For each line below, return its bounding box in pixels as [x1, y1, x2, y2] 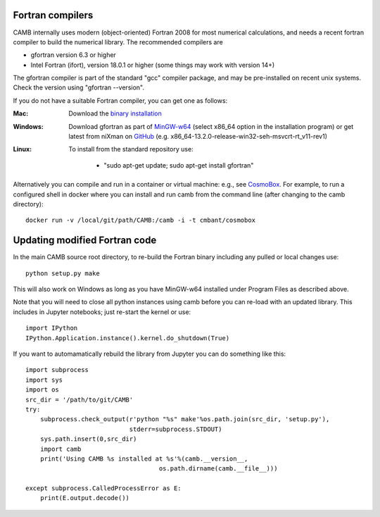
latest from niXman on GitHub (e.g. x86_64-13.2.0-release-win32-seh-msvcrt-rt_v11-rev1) [68, 132, 327, 141]
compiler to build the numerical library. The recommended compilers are [13, 37, 223, 46]
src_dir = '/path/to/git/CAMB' [25, 395, 134, 404]
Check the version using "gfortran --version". [13, 83, 144, 92]
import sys [25, 375, 63, 384]
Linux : [13, 145, 32, 154]
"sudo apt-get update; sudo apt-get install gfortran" [103, 161, 254, 169]
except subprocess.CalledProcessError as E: [25, 485, 182, 492]
